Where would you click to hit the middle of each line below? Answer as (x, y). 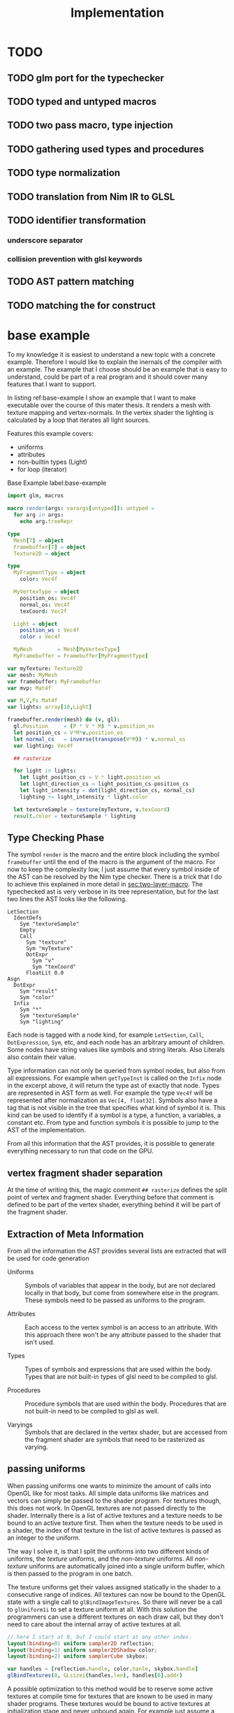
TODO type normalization (64, 173)
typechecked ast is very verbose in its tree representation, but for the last (113, 891)
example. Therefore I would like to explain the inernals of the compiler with (115, 362)
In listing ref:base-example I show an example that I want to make (102, 398)
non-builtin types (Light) (52, 462)
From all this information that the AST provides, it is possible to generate (111, 1144)
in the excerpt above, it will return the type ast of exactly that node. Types (114, 1086)
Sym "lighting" (42, 1022)
